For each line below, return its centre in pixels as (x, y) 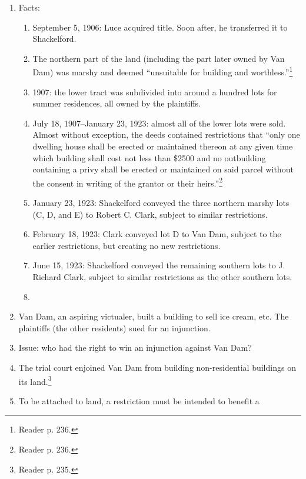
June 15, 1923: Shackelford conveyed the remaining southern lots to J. (159, 265)
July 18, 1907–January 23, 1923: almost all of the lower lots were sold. (159, 123)
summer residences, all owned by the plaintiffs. (117, 103)
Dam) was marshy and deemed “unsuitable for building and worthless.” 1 (163, 71)
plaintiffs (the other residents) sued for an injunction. (114, 327)
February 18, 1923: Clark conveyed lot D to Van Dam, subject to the (157, 234)
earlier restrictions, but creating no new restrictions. (127, 245)
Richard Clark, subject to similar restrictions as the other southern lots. (162, 277)
